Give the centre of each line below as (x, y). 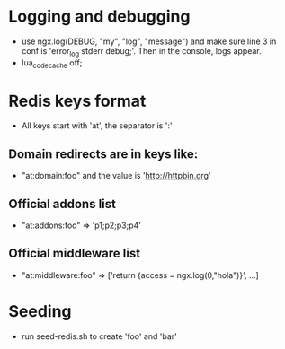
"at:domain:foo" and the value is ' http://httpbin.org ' (116, 176)
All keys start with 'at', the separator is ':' (97, 126)
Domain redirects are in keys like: (103, 154)
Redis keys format (77, 101)
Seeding (40, 312)
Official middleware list (75, 253)
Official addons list (62, 204)
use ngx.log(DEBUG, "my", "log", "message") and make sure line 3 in (149, 41)
